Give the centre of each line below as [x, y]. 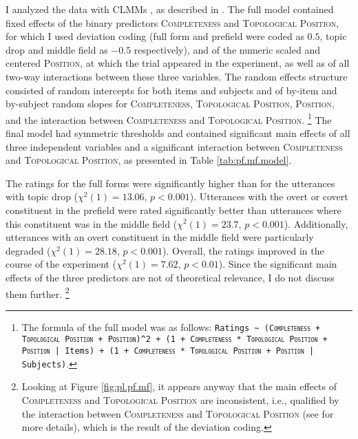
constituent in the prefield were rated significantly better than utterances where [173, 210]
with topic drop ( [42, 196]
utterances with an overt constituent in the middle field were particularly [160, 237]
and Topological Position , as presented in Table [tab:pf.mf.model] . [149, 160]
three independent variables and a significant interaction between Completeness [174, 146]
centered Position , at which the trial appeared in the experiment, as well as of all [178, 63]
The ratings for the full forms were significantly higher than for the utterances [170, 183]
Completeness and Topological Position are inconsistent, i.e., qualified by [180, 400]
